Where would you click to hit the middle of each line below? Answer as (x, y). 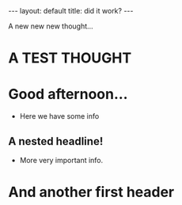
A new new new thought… (51, 26)
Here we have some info (59, 116)
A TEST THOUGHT (70, 58)
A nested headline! (56, 141)
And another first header (91, 192)
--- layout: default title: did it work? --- (71, 11)
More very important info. (61, 160)
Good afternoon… (68, 95)
